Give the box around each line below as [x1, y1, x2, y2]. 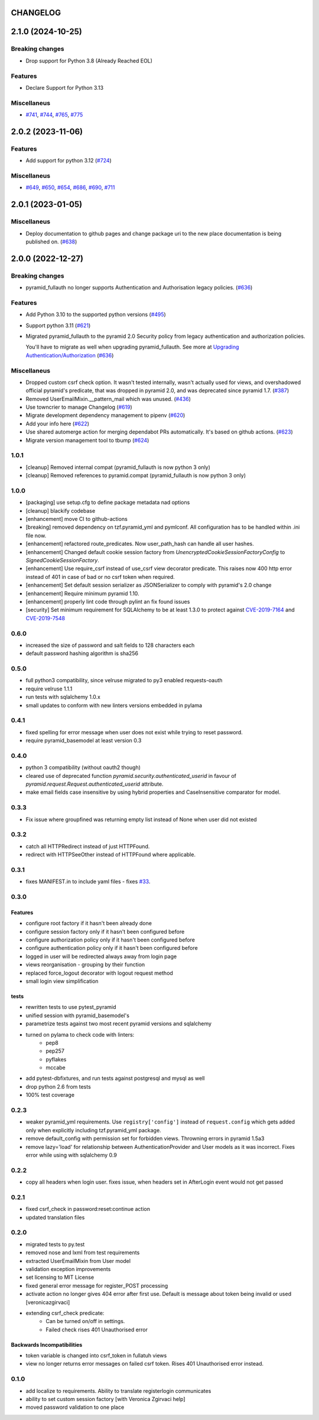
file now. [25, 532, 47, 539]
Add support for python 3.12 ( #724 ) [25, 157, 112, 164]
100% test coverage [25, 1092, 75, 1099]
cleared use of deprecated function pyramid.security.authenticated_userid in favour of [25, 772, 236, 779]
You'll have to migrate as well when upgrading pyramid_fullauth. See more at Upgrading [25, 343, 239, 351]
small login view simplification [25, 978, 99, 985]
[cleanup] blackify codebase [25, 507, 96, 514]
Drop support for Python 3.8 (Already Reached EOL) [25, 57, 153, 64]
